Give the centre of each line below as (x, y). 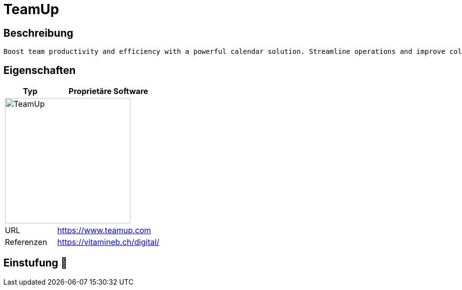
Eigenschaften (40, 70)
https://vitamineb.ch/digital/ (109, 242)
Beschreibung (38, 33)
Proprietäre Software (109, 91)
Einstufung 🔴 (36, 263)
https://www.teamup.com (104, 230)
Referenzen (26, 242)
